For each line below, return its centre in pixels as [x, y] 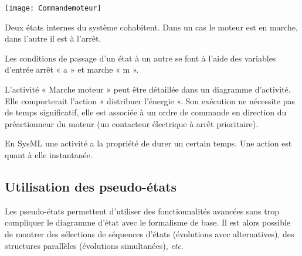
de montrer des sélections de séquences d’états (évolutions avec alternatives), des [150, 233]
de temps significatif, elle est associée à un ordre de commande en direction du [146, 112]
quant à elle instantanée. [49, 155]
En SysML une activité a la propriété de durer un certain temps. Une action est [148, 143]
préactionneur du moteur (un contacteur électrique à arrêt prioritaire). [132, 123]
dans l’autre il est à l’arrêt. [53, 38]
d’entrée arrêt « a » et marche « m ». [72, 69]
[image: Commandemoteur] [53, 8]
